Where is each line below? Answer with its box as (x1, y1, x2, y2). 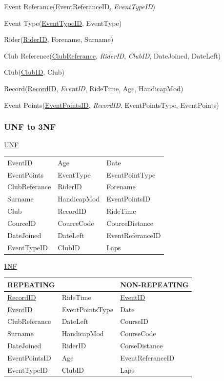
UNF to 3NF (4, 120, 56, 133)
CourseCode (120, 328, 156, 339)
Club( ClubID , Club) (4, 67, 64, 77)
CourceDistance (106, 218, 153, 228)
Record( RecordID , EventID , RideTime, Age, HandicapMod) (4, 83, 183, 93)
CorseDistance (120, 341, 163, 351)
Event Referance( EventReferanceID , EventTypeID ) (4, 1, 155, 11)
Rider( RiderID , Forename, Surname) (4, 34, 114, 44)
